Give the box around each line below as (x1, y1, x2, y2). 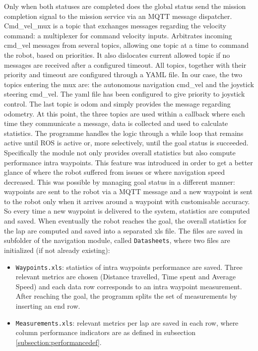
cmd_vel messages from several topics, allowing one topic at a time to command (4, 40, 249, 50)
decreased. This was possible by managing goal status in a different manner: (4, 176, 235, 187)
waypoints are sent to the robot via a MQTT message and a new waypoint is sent (4, 186, 253, 197)
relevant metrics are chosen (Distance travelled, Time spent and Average (15, 271, 236, 282)
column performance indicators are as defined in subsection (15, 327, 195, 338)
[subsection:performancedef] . (15, 337, 102, 347)
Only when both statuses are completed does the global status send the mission (4, 1, 246, 11)
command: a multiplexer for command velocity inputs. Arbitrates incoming (4, 30, 232, 40)
